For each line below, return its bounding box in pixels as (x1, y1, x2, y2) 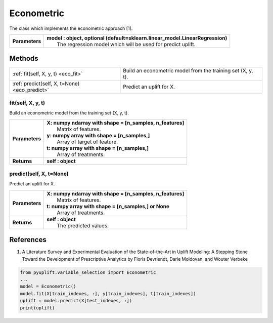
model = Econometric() (20, 284, 76, 290)
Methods (9, 54, 38, 63)
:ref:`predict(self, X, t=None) (12, 80, 80, 87)
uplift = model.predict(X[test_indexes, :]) (20, 298, 132, 304)
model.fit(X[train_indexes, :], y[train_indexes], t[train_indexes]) (20, 291, 196, 296)
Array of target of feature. (57, 138, 118, 145)
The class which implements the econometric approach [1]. (9, 25, 133, 31)
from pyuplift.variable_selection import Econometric (20, 269, 156, 275)
